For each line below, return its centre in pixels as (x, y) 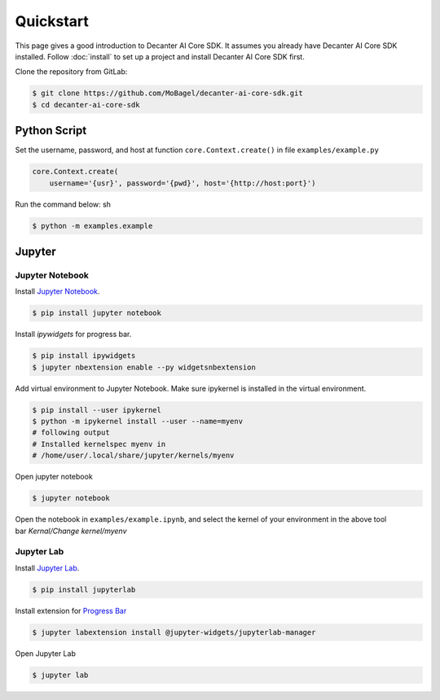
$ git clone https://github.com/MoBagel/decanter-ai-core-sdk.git (167, 93)
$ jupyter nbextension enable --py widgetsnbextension (144, 367)
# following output (71, 433)
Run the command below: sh (63, 204)
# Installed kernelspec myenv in (99, 444)
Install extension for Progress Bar (71, 610)
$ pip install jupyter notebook (97, 313)
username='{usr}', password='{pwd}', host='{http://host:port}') (183, 183)
